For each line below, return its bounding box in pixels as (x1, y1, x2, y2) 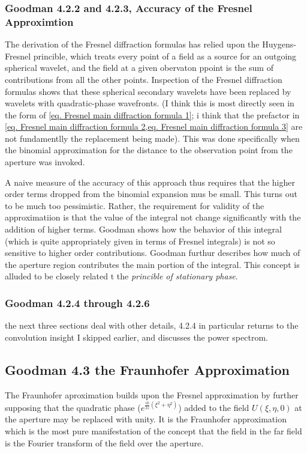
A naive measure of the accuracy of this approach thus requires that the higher (5, 175, 295, 188)
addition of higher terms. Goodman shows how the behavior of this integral (5, 223, 282, 236)
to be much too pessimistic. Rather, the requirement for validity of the (5, 199, 264, 211)
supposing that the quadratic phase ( (5, 401, 141, 413)
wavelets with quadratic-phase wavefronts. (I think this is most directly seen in (5, 97, 294, 109)
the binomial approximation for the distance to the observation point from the (5, 144, 293, 156)
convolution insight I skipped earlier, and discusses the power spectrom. (5, 330, 268, 343)
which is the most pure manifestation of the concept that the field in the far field (5, 424, 302, 437)
